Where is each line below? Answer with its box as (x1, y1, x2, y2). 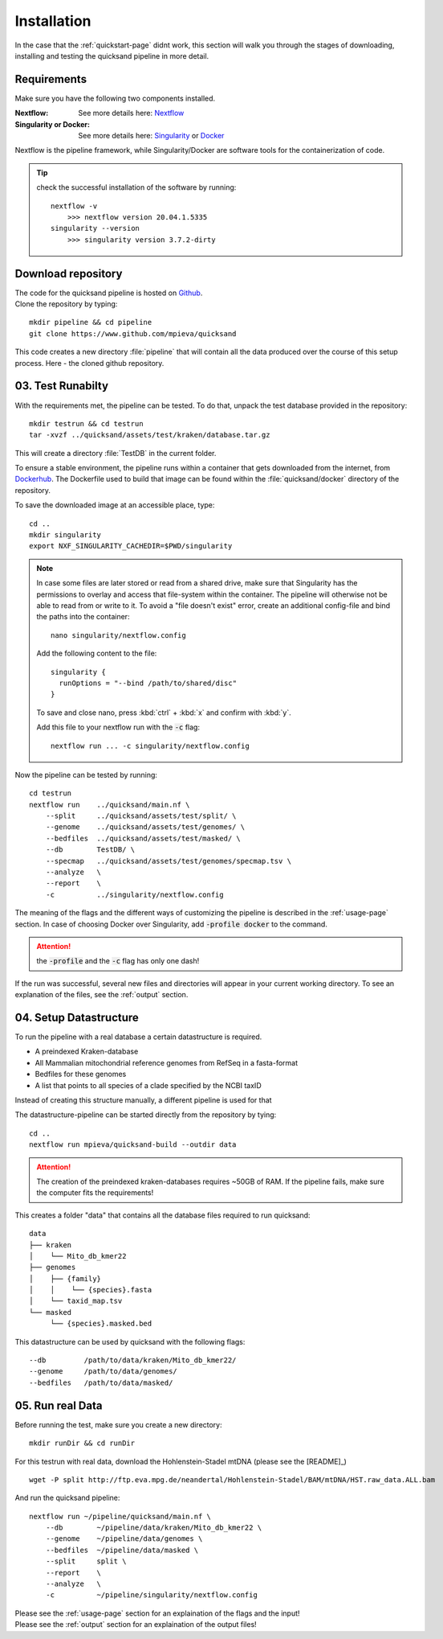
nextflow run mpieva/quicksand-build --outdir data (29, 1140, 237, 1149)
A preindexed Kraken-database (35, 1046, 139, 1057)
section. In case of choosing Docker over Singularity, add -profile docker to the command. (14, 919, 328, 929)
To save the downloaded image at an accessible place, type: (14, 500, 215, 510)
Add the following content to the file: (36, 648, 157, 659)
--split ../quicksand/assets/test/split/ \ (45, 811, 237, 820)
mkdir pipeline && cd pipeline (29, 318, 152, 327)
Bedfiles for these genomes (35, 1070, 127, 1079)
